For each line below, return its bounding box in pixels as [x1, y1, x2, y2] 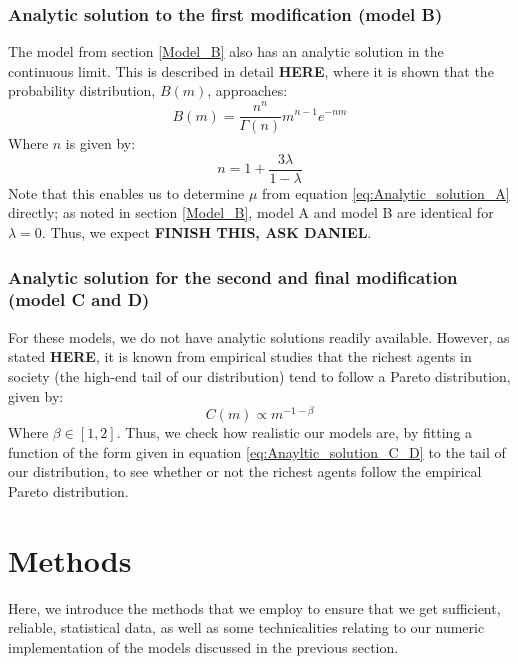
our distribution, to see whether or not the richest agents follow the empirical [8, 461, 482, 482]
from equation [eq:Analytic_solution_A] [262, 182, 510, 203]
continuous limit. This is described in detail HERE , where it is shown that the [8, 60, 494, 81]
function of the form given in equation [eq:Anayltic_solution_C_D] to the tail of [8, 441, 506, 462]
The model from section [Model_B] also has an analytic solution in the [8, 41, 444, 62]
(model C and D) [8, 287, 150, 312]
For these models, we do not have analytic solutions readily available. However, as [8, 326, 510, 347]
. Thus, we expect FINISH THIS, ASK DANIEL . [41, 221, 372, 242]
